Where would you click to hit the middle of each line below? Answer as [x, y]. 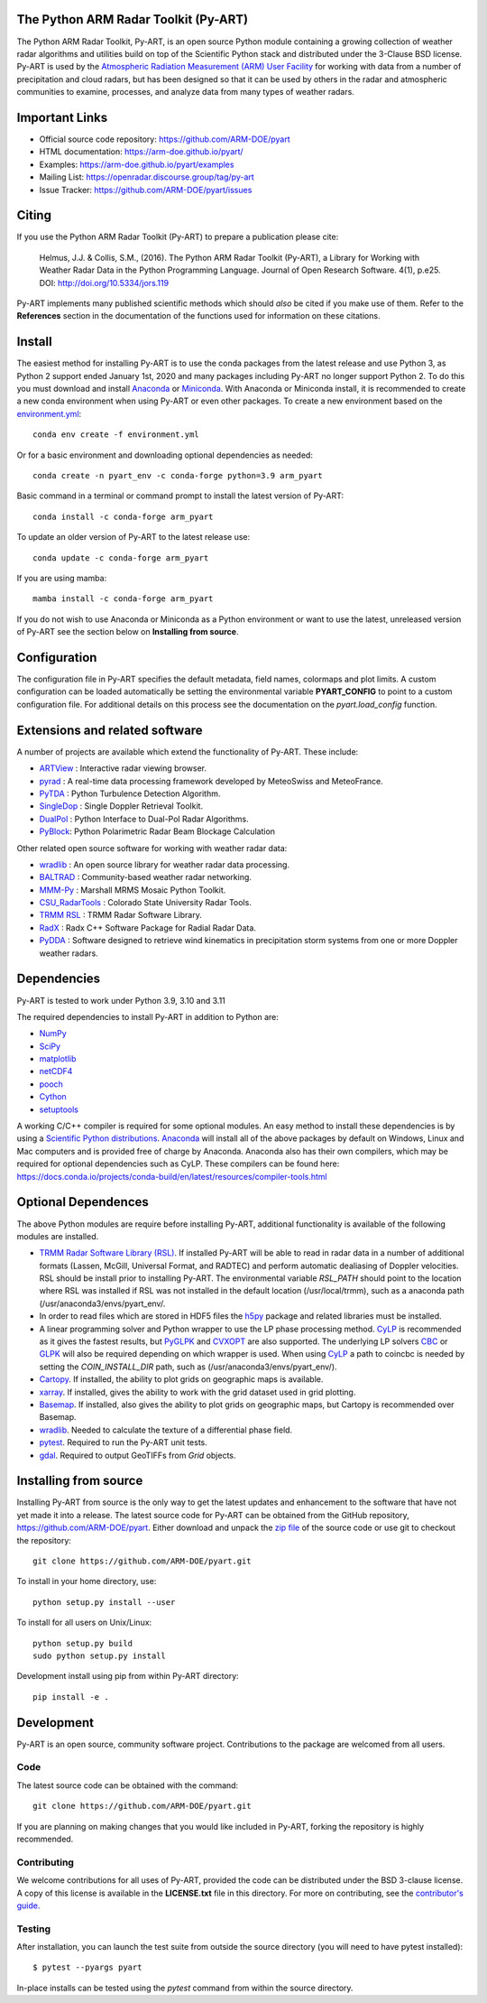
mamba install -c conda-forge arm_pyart [123, 599]
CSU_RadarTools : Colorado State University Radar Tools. [145, 903]
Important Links [62, 117]
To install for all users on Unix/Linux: [84, 1623]
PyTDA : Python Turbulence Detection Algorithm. [130, 793]
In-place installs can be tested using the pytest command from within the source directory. [185, 1988]
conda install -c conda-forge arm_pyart [123, 516]
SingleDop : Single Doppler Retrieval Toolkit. [121, 806]
